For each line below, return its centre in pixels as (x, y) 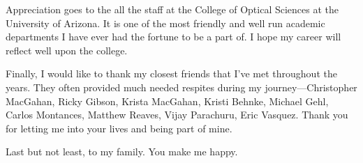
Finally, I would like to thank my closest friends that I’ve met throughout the (171, 73)
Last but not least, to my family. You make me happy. (122, 152)
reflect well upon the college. (67, 50)
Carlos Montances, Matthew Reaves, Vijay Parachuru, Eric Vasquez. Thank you (177, 115)
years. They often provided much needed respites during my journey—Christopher (181, 87)
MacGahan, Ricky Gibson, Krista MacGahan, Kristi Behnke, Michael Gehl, (167, 101)
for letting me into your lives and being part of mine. (119, 128)
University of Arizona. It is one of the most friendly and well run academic (165, 23)
